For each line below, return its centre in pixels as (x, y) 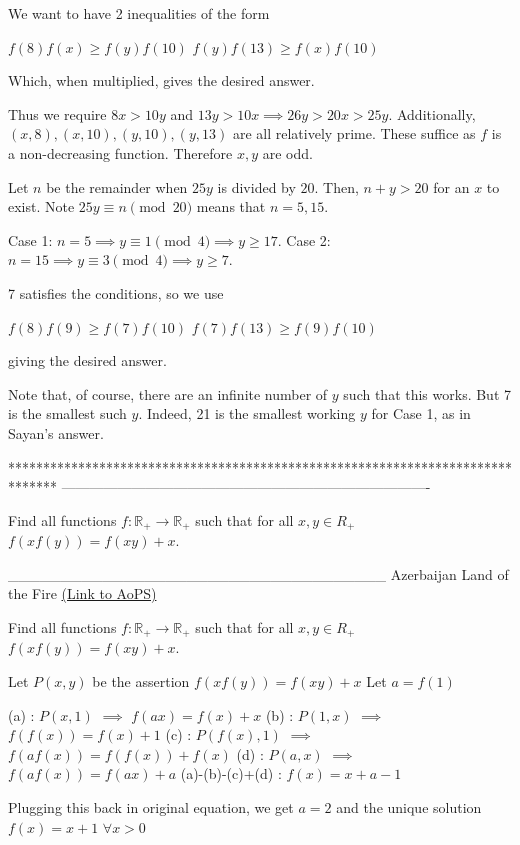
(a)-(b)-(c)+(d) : (231, 773)
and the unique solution (409, 806)
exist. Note (41, 206)
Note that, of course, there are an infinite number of (168, 393)
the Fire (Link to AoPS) (82, 593)
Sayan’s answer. (56, 432)
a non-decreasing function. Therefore (120, 152)
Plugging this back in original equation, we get (151, 806)
